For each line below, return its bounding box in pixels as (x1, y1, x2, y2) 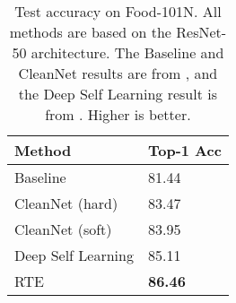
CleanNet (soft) (14, 219, 112, 239)
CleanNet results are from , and (18, 63, 218, 83)
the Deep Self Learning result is (18, 83, 217, 104)
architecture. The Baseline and (31, 42, 224, 63)
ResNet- (176, 22, 227, 42)
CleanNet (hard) (14, 193, 118, 213)
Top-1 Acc (147, 140, 222, 160)
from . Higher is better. (45, 104, 191, 125)
